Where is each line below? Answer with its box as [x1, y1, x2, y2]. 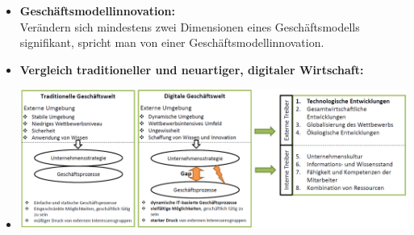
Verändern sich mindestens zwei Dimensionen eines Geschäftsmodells [19, 18, 360, 35]
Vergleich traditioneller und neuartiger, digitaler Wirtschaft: [19, 61, 364, 78]
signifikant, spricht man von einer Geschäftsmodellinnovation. [19, 34, 324, 51]
